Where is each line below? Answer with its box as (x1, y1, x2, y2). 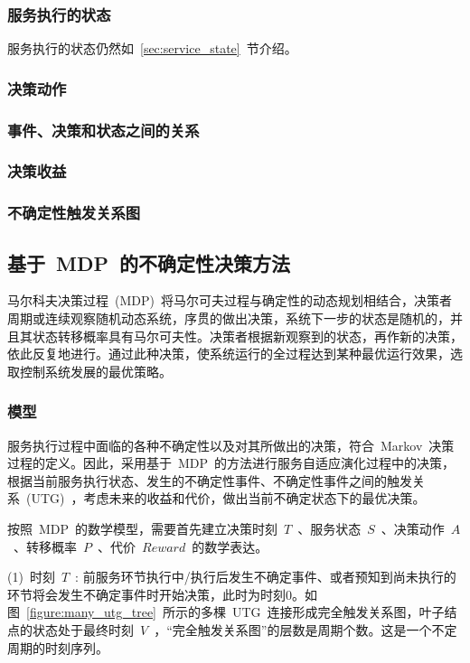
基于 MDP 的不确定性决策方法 (7, 248, 291, 276)
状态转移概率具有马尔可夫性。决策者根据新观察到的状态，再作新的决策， (32, 326, 463, 345)
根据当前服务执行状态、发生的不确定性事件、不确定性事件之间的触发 (7, 471, 412, 490)
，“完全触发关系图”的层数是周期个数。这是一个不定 (154, 620, 457, 639)
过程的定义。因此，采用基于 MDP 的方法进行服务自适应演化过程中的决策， (7, 453, 456, 472)
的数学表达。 (192, 537, 268, 556)
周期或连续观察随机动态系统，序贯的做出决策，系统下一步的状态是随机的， (7, 308, 450, 327)
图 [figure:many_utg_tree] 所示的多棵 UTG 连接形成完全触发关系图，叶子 (7, 602, 445, 621)
